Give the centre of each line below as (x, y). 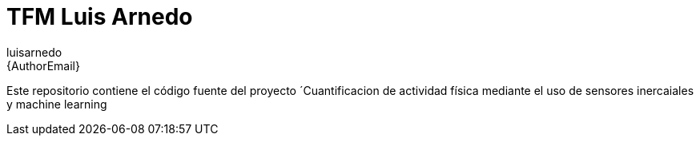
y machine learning (57, 104)
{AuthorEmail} (43, 65)
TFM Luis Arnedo (100, 17)
